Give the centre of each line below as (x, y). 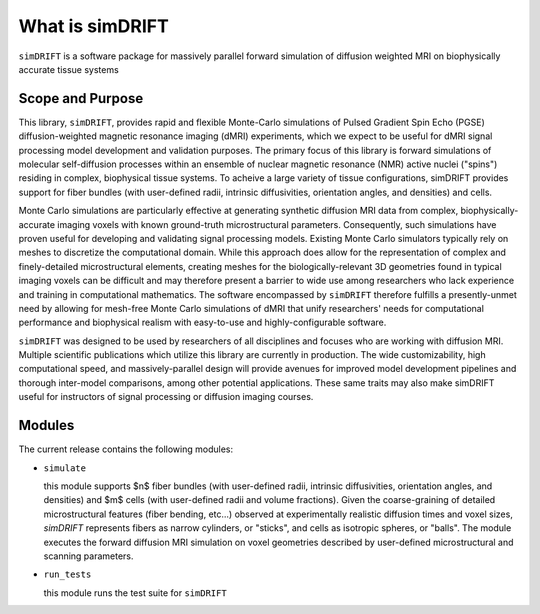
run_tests (67, 574)
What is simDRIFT (93, 26)
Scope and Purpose (81, 98)
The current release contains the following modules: (126, 449)
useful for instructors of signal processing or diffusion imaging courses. (166, 397)
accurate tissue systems (68, 69)
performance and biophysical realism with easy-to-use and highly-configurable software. (202, 322)
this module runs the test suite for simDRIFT (135, 592)
